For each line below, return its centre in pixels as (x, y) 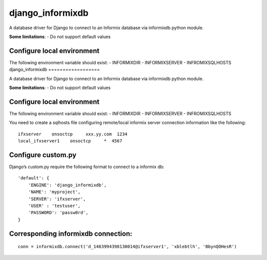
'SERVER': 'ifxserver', (57, 199)
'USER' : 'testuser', (54, 206)
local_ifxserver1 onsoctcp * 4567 (70, 141)
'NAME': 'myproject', (54, 192)
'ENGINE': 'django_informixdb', (67, 185)
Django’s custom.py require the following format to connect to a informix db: (87, 167)
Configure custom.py (43, 155)
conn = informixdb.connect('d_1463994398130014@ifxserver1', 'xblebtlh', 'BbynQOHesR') (128, 247)
